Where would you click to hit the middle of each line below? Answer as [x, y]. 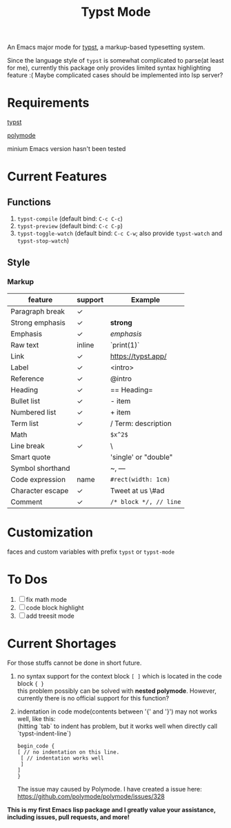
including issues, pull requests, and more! [68, 817]
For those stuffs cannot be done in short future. [74, 663]
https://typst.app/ [138, 356]
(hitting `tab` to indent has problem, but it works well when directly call [117, 726]
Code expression [38, 479]
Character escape [40, 490]
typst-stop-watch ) [43, 241]
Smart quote [31, 457]
